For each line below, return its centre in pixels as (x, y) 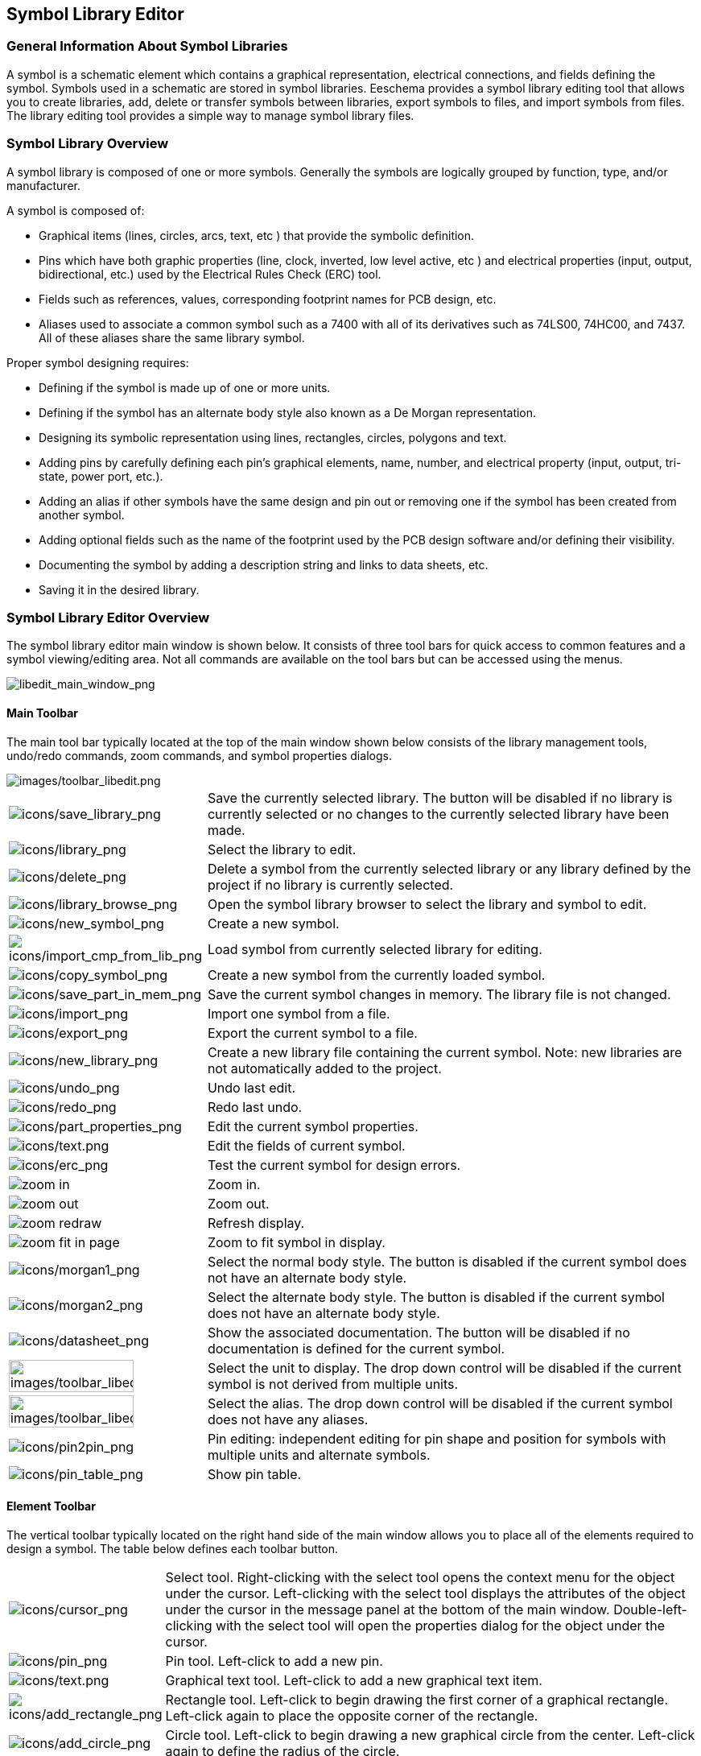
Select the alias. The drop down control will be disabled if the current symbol (440, 1403)
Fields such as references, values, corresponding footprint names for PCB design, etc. (268, 299)
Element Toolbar (51, 1506)
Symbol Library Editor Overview (108, 617)
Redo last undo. (255, 1107)
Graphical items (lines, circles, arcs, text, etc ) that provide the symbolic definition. (257, 235)
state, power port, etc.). (101, 476)
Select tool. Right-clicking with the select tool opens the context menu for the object (420, 1577)
